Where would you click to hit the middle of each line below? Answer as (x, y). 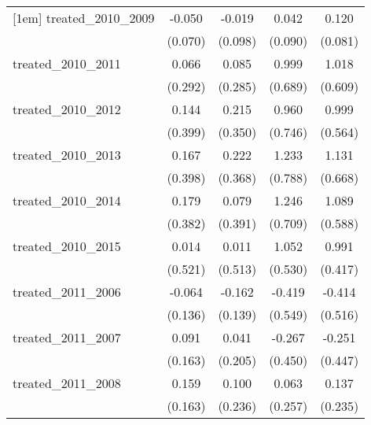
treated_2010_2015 (67, 246)
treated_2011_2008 (67, 383)
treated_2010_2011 (67, 63)
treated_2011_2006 (67, 292)
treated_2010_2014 (67, 200)
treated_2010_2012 (67, 109)
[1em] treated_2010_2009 (84, 18)
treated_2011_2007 (67, 337)
